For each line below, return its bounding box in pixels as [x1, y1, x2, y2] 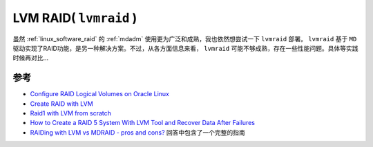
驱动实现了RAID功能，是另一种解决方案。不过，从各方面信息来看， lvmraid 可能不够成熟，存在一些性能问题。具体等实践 [12, 44, 358, 52]
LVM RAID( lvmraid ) [12, 10, 137, 25]
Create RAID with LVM [30, 100, 93, 108]
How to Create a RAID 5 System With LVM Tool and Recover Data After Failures [30, 119, 256, 127]
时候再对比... [12, 54, 49, 62]
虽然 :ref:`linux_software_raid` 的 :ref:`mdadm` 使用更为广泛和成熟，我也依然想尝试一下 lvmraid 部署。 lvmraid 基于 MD [12, 34, 357, 43]
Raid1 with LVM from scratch [30, 109, 112, 117]
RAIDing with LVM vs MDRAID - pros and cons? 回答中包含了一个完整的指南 [30, 128, 245, 137]
